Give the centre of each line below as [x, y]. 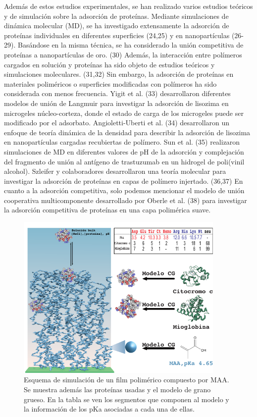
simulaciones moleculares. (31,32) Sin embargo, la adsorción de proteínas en [119, 74]
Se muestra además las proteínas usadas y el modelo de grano [117, 389]
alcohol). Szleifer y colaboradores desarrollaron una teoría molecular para [115, 171]
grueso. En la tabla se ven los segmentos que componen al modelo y [127, 399]
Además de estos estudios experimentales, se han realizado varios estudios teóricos [128, 6]
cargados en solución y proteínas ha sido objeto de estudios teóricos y [109, 64]
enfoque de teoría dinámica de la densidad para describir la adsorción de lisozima [127, 132]
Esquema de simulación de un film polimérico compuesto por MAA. [127, 380]
